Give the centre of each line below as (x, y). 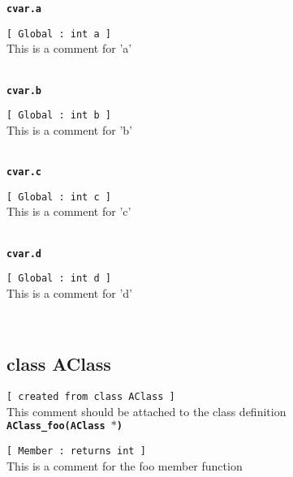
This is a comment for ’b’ (69, 129)
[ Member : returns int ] (76, 451)
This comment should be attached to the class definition (146, 411)
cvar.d (24, 254)
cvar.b (24, 90)
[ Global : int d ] (59, 279)
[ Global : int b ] (59, 116)
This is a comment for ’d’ (69, 292)
